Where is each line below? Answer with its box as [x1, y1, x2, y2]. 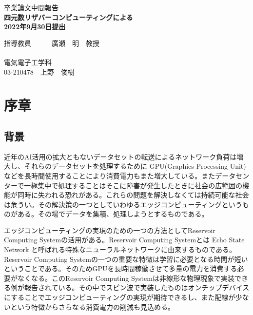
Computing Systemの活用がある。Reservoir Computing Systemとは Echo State [4, 235, 245, 245]
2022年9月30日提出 [4, 21, 66, 32]
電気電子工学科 [4, 57, 52, 67]
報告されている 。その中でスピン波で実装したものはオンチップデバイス [24, 282, 250, 293]
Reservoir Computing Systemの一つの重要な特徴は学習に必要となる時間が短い [4, 254, 248, 264]
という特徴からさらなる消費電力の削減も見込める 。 [10, 301, 175, 312]
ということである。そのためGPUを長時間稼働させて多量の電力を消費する [4, 263, 237, 274]
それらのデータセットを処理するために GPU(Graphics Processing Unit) [24, 161, 246, 171]
